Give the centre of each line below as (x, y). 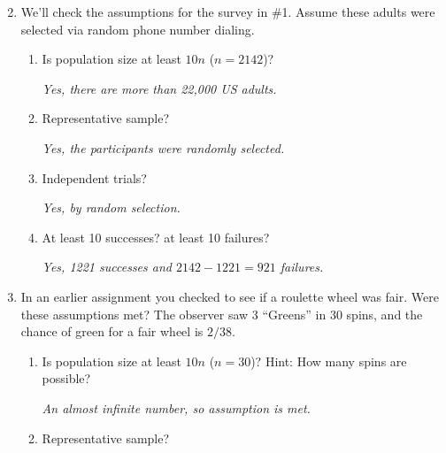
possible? (66, 378)
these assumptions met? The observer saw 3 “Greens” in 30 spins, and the (222, 314)
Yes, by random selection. (111, 207)
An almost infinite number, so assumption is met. (176, 407)
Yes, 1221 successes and (107, 267)
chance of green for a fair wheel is (112, 331)
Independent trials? (94, 177)
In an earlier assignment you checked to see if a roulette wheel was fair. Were (230, 296)
